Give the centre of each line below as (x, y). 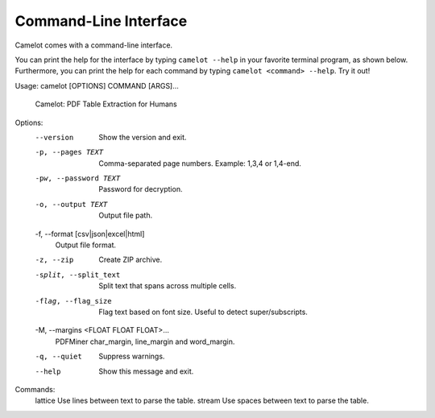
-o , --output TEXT (71, 204)
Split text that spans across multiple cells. (168, 286)
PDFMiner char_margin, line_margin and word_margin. (145, 341)
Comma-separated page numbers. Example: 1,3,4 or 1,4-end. (200, 163)
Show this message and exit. (146, 371)
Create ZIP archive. (130, 260)
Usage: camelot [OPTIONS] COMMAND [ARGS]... (97, 85)
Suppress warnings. (132, 356)
